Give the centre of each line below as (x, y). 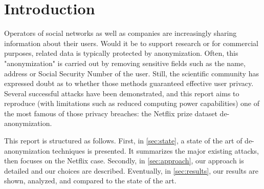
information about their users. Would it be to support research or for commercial (131, 43)
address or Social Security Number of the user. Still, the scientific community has (131, 73)
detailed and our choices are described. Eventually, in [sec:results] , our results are (131, 170)
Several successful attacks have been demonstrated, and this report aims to (122, 93)
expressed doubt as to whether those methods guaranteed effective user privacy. (129, 83)
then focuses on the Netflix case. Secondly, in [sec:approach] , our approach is (124, 161)
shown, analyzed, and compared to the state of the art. (90, 181)
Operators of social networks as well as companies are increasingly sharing (120, 33)
